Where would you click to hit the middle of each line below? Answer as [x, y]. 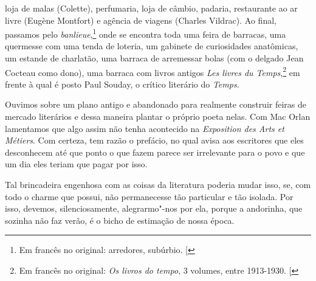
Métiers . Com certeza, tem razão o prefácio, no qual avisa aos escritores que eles [154, 140]
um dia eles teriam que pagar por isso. [76, 164]
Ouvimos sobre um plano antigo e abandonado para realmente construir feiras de [156, 104]
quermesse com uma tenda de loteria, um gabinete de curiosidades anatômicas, [152, 46]
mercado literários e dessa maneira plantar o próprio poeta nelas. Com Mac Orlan [158, 116]
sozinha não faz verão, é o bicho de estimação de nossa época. [120, 220]
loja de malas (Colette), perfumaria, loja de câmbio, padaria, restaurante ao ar [151, 8]
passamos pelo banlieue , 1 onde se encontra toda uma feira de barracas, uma [146, 33]
